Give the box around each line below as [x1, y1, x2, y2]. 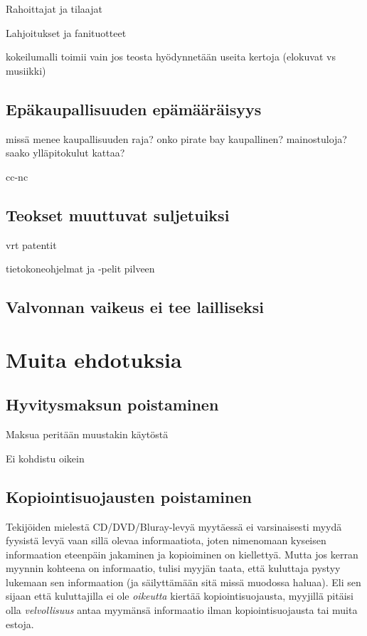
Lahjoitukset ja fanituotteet [6, 25, 127, 40]
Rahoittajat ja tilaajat [6, 1, 102, 16]
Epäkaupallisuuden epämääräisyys [6, 97, 262, 120]
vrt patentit [6, 237, 57, 252]
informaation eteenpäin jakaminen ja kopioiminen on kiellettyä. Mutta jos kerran [6, 546, 358, 561]
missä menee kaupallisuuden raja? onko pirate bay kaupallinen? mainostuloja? [6, 131, 347, 146]
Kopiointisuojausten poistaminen [6, 485, 252, 507]
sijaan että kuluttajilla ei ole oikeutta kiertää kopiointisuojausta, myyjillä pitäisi [6, 588, 353, 603]
